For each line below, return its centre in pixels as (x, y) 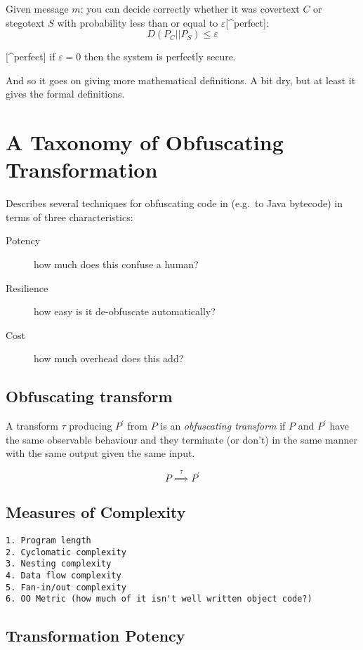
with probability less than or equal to (138, 22)
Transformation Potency (95, 636)
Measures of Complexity (96, 512)
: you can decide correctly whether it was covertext (190, 8)
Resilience (27, 287)
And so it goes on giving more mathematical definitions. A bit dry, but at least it (181, 80)
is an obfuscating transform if (223, 426)
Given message (37, 8)
